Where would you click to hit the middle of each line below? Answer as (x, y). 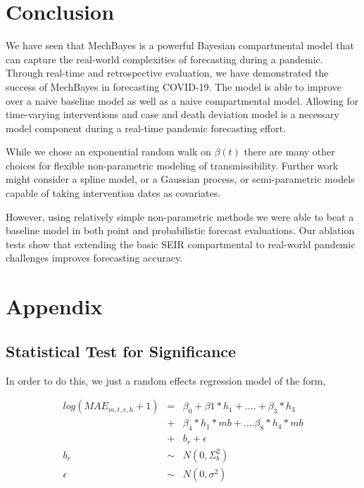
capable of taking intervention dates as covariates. (113, 193)
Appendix (54, 306)
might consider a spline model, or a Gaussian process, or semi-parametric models (180, 179)
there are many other (289, 152)
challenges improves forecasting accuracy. (94, 258)
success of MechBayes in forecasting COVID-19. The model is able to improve (174, 86)
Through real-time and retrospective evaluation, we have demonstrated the (167, 73)
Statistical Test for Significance (121, 351)
